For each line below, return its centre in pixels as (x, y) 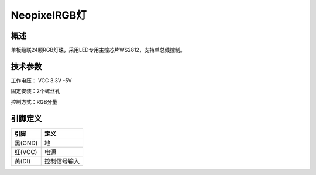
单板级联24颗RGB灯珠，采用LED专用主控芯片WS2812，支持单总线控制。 (98, 50)
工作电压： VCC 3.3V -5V (42, 80)
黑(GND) (26, 143)
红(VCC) (26, 152)
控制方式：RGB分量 (34, 101)
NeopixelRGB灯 (49, 15)
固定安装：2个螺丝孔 (36, 91)
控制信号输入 (62, 161)
